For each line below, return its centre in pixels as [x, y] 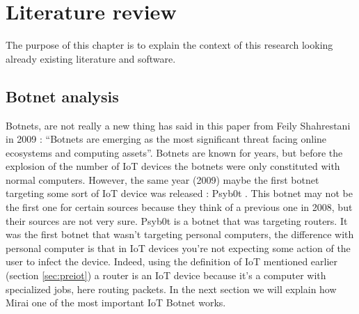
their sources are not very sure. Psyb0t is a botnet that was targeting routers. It [177, 220]
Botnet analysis [62, 96]
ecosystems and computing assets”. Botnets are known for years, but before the [174, 152]
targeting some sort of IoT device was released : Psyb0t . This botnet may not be [179, 193]
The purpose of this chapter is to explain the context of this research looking [169, 45]
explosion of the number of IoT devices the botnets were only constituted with [173, 166]
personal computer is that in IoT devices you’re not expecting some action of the [178, 248]
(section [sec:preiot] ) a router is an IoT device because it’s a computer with [166, 275]
